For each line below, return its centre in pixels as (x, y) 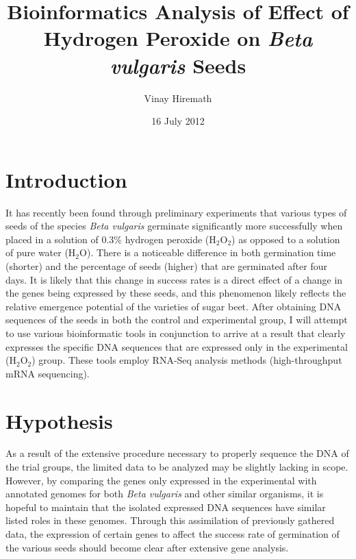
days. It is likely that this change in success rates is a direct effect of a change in (174, 279)
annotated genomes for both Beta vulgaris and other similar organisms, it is (165, 494)
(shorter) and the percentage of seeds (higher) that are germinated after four (166, 266)
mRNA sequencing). (48, 373)
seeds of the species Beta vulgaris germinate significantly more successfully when (174, 226)
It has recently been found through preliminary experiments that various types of (176, 212)
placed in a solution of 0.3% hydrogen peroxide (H (111, 239)
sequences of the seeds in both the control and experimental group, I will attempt (177, 320)
